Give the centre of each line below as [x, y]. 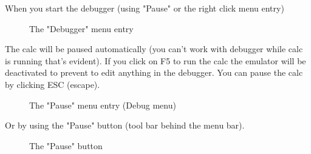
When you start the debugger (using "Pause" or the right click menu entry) [145, 8]
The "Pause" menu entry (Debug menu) [103, 105]
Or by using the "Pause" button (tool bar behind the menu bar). [125, 125]
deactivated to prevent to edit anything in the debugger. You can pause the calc [154, 72]
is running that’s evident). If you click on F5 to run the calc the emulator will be [155, 60]
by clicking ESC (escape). [53, 84]
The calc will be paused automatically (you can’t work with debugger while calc [154, 49]
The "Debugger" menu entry [81, 28]
